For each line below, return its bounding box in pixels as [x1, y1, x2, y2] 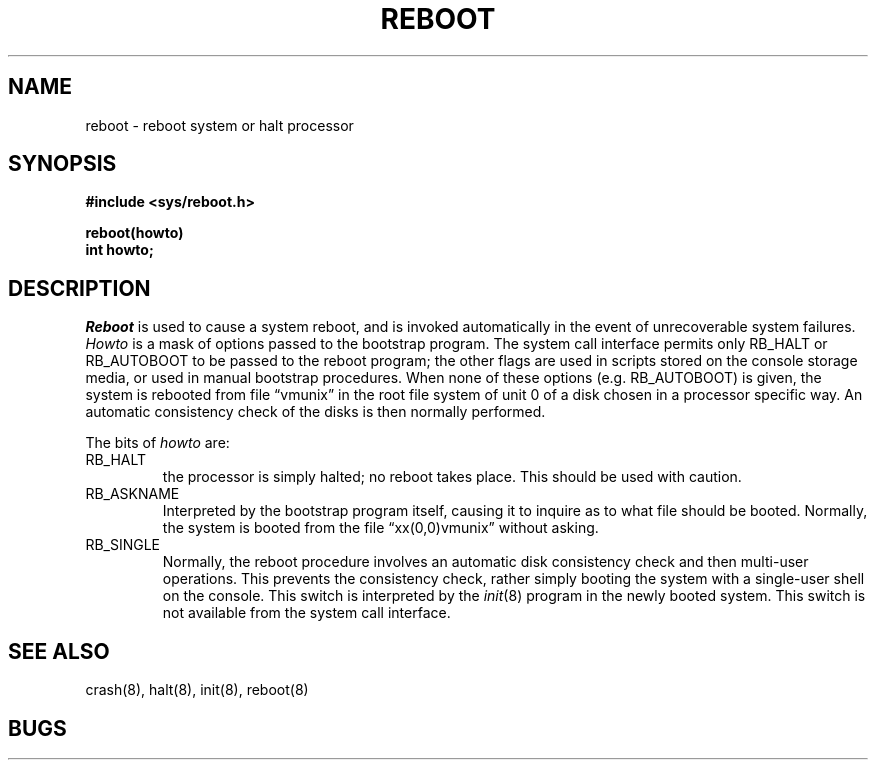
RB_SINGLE [85, 536, 161, 554]
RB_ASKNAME [85, 485, 180, 503]
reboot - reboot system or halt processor [85, 116, 354, 134]
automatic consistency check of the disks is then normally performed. [85, 403, 546, 421]
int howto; [85, 241, 154, 259]
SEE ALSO [8, 638, 110, 664]
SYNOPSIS [8, 151, 117, 177]
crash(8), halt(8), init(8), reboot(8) [85, 681, 309, 699]
